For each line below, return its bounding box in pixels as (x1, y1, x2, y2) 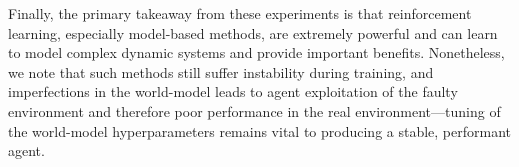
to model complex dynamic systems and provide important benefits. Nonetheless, (8, 42, 505, 63)
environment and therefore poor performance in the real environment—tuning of (8, 100, 501, 121)
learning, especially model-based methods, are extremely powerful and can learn (8, 22, 498, 43)
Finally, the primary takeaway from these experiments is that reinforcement (8, 3, 472, 23)
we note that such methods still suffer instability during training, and (8, 61, 434, 82)
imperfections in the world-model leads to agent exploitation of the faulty (8, 81, 458, 102)
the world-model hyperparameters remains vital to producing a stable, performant (8, 120, 512, 141)
